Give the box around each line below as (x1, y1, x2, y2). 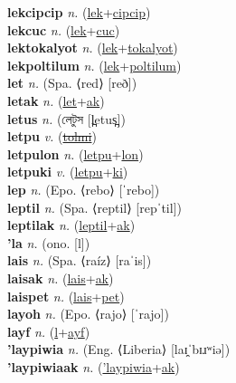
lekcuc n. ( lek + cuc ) (7, 20, 120, 39)
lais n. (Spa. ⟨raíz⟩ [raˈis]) (7, 251, 152, 270)
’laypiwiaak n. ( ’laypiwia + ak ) (7, 357, 180, 376)
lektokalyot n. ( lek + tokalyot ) (7, 38, 178, 57)
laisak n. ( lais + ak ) (7, 268, 114, 287)
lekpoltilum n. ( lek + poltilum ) (7, 55, 182, 74)
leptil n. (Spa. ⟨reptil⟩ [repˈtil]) (7, 197, 182, 216)
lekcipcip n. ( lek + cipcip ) (7, 3, 151, 21)
